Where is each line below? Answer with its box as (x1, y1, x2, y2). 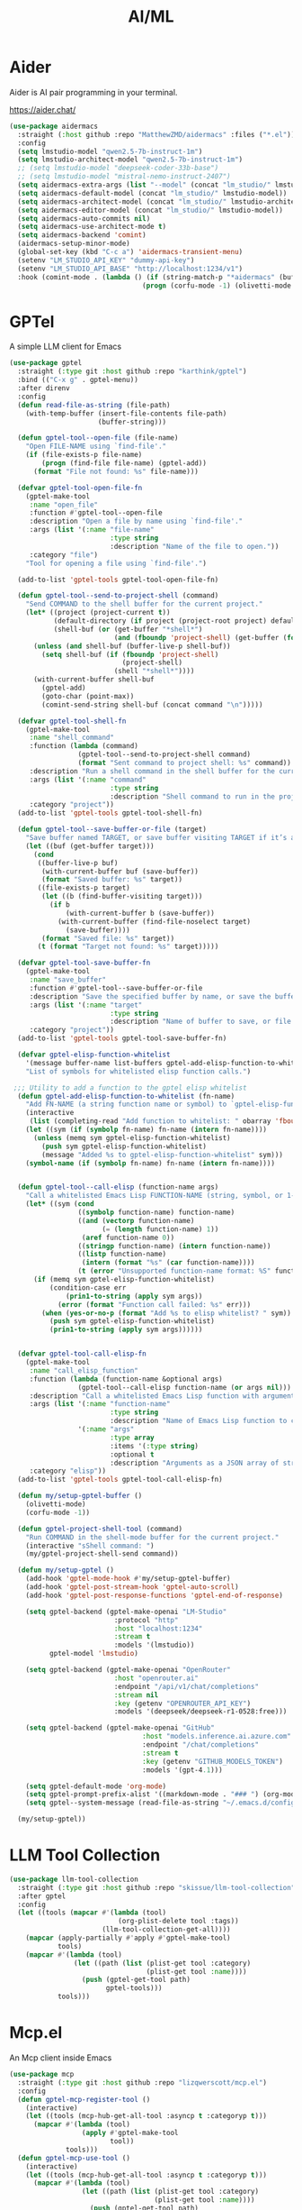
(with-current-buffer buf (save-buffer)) (41, 867, 200, 876)
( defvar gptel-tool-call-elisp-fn (17, 1349, 147, 1358)
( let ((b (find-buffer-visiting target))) (41, 892, 203, 901)
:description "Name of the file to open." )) (109, 542, 280, 551)
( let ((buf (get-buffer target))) (25, 841, 155, 851)
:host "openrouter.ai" (113, 1674, 200, 1683)
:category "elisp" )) (29, 1466, 106, 1475)
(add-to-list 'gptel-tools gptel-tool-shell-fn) (17, 808, 203, 817)
